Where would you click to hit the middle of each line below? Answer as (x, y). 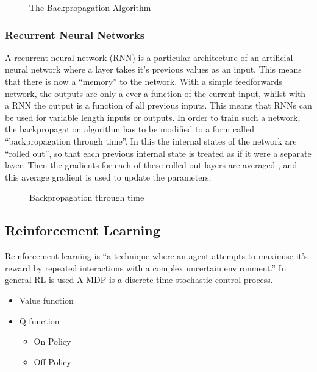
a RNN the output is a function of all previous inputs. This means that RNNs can (158, 105)
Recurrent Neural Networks (75, 34)
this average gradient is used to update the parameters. (108, 177)
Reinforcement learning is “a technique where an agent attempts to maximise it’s (156, 256)
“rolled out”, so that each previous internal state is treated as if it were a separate (158, 153)
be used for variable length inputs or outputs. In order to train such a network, (153, 117)
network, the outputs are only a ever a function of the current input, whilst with (155, 93)
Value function (46, 300)
